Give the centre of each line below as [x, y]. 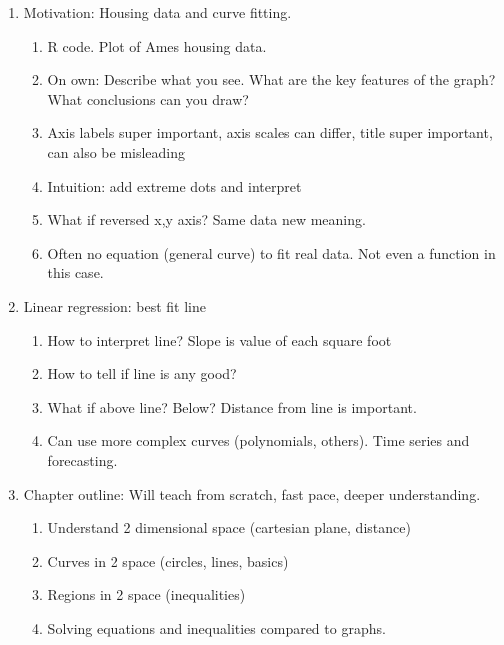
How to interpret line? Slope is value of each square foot [219, 339]
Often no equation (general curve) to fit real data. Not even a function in [271, 252]
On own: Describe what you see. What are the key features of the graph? [271, 79]
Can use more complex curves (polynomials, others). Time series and [258, 440]
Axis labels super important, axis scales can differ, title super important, [270, 132]
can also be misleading [116, 151]
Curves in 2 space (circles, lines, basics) [168, 560]
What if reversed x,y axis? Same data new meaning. [206, 219]
